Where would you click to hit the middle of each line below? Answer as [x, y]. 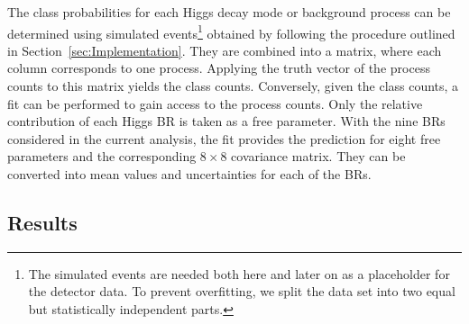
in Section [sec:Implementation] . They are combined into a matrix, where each [225, 50]
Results [42, 222]
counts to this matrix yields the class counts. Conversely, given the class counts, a [233, 86]
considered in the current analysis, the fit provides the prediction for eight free [224, 138]
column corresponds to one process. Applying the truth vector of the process [219, 68]
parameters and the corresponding [102, 156]
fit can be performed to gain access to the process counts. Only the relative [215, 103]
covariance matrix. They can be [318, 156]
